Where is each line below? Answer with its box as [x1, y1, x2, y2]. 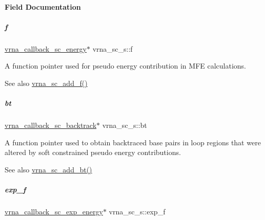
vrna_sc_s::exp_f [109, 206, 166, 217]
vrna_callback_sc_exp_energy [5, 206, 103, 217]
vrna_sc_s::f [92, 43, 133, 54]
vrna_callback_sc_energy [5, 43, 87, 54]
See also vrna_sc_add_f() [5, 77, 88, 88]
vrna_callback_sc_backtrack [5, 120, 97, 130]
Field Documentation [5, 1, 81, 12]
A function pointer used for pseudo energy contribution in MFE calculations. [5, 60, 247, 71]
